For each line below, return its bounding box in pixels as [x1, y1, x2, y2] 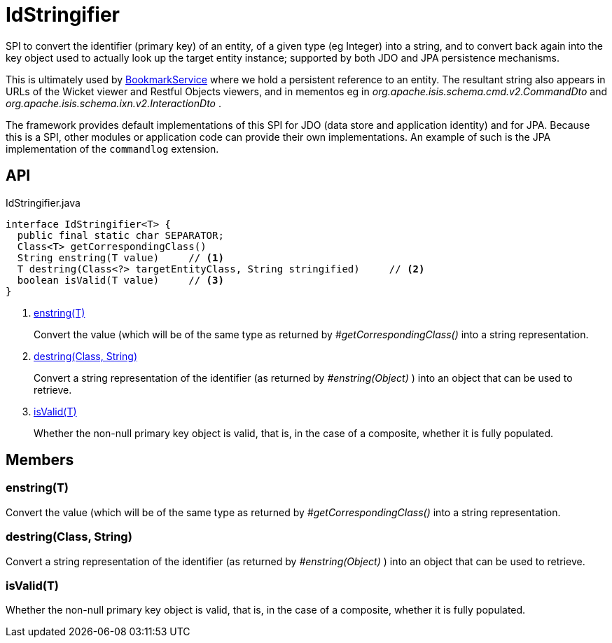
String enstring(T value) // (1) [17, 251, 224, 263]
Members [6, 451, 74, 469]
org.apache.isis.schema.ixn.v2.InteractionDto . [6, 97, 221, 109]
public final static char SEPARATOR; [17, 229, 224, 241]
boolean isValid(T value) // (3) [17, 274, 224, 286]
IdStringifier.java [6, 196, 81, 209]
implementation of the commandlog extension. [6, 142, 219, 155]
